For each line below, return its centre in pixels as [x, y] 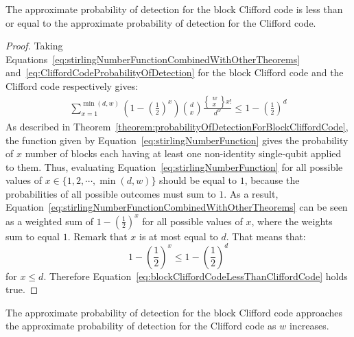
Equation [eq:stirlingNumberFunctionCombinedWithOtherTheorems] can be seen [177, 207]
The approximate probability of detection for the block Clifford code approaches [174, 312]
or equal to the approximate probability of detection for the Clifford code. [161, 22]
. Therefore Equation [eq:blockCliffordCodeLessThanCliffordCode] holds [196, 276]
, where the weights [292, 221]
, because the [272, 180]
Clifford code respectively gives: [72, 85]
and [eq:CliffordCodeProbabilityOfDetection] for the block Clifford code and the [175, 72]
